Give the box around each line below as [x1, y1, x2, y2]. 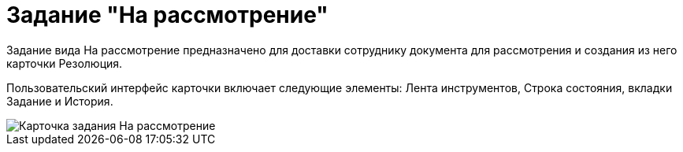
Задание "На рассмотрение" [6, 2, 329, 28]
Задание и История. [6, 94, 113, 108]
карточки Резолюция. [6, 56, 123, 70]
